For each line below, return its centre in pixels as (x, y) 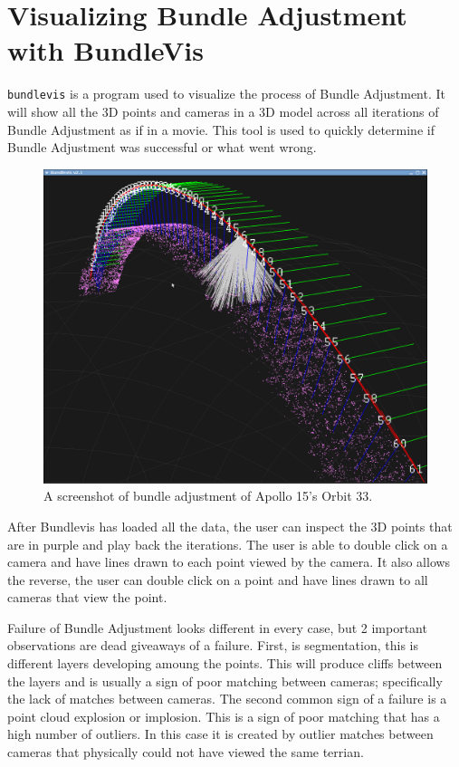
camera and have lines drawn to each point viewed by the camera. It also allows (229, 562)
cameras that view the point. (87, 597)
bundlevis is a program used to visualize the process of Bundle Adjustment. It (227, 94)
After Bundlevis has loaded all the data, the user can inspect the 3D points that (230, 526)
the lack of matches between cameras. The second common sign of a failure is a (227, 699)
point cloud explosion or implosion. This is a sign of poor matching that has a (224, 716)
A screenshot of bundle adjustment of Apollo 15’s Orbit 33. (208, 496)
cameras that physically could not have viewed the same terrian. (186, 752)
